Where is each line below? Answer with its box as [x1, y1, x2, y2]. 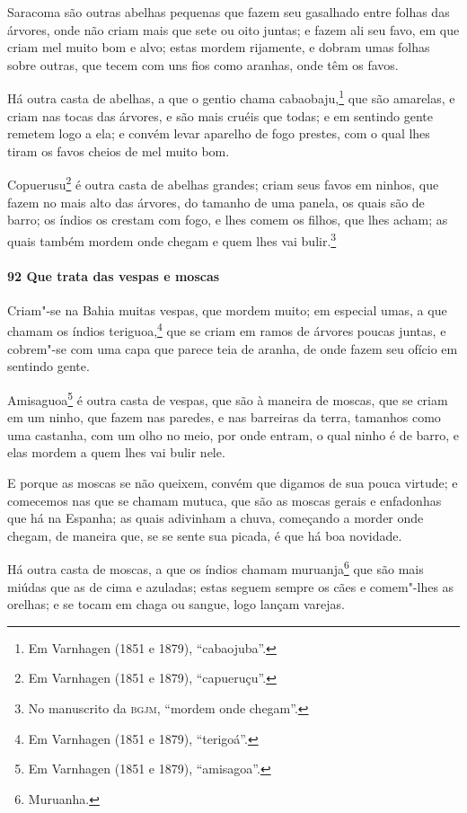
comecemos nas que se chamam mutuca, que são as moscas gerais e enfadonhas [7, 490, 442, 509]
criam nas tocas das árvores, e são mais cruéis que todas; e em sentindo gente [7, 106, 434, 125]
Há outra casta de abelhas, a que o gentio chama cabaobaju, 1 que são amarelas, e [7, 86, 455, 108]
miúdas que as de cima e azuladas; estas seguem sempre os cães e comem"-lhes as [7, 577, 454, 596]
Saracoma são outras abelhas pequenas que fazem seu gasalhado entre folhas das [7, 3, 450, 21]
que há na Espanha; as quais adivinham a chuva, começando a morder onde [7, 508, 424, 527]
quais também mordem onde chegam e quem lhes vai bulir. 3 [7, 228, 337, 250]
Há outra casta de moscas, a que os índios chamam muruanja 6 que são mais [7, 557, 424, 578]
